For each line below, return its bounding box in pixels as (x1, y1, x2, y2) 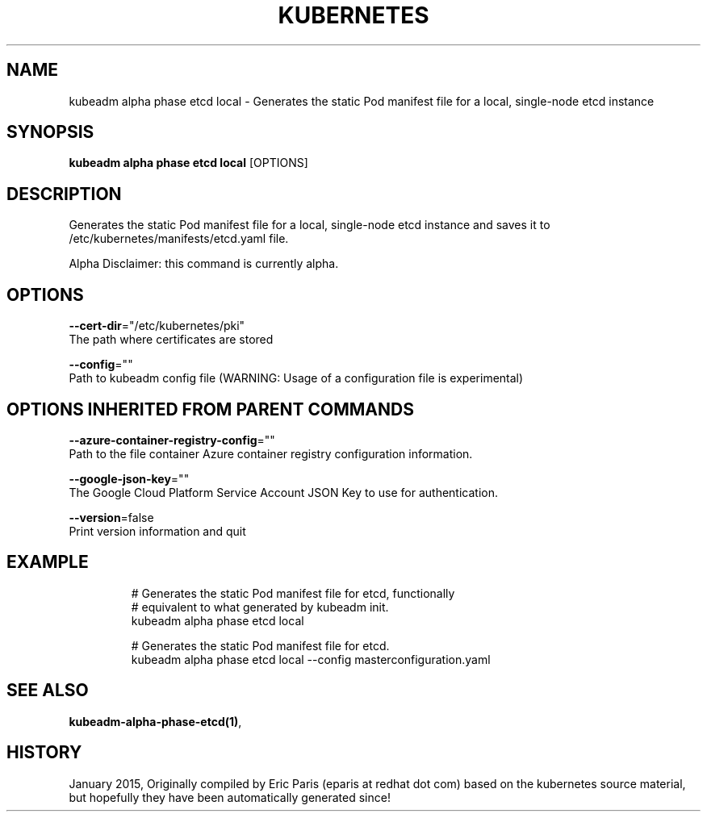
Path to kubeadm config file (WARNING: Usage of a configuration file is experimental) (69, 371, 524, 386)
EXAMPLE (6, 552, 89, 573)
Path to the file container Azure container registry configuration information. (69, 446, 473, 461)
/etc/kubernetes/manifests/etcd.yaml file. (69, 232, 289, 246)
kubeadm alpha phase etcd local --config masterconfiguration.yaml (131, 652, 491, 666)
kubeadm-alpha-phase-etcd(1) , (69, 714, 242, 728)
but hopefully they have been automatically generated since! (69, 790, 391, 804)
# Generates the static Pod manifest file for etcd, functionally (131, 586, 455, 600)
